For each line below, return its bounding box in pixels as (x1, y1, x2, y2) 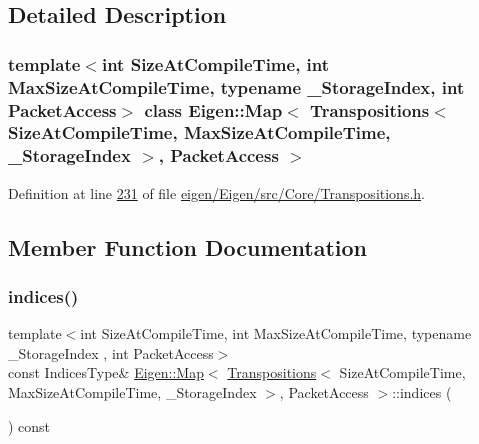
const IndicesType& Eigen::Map (8, 362, 204, 383)
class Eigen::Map (144, 97, 283, 122)
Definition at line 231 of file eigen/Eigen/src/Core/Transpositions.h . (8, 182, 425, 203)
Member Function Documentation (8, 231, 368, 262)
